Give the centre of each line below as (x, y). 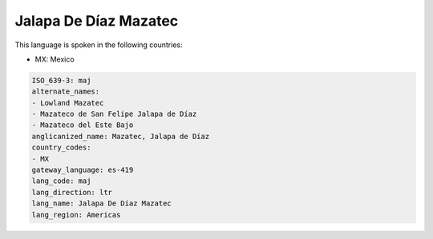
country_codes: (61, 147)
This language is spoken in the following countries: (99, 45)
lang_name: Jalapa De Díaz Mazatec (101, 203)
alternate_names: (66, 92)
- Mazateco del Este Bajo (83, 125)
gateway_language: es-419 (83, 170)
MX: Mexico (55, 59)
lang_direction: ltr (72, 192)
